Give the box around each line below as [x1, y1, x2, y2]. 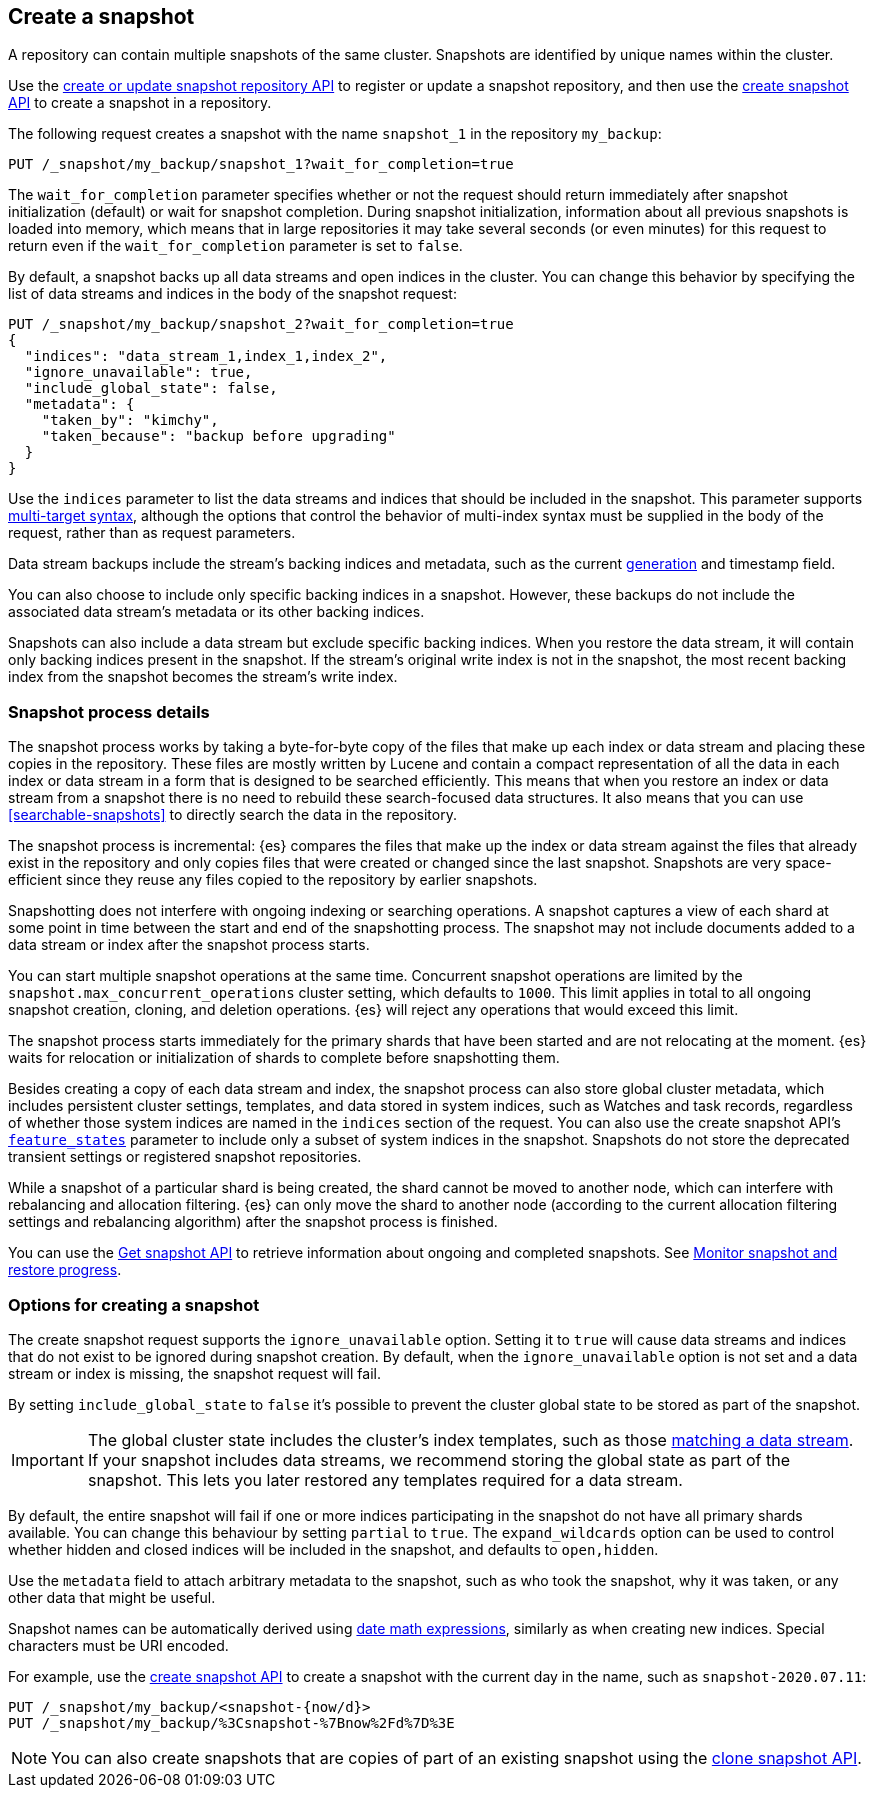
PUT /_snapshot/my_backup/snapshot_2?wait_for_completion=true [8, 316, 514, 333]
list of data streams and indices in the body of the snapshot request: [8, 285, 457, 303]
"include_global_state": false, [24, 380, 278, 397]
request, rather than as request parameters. [8, 524, 296, 542]
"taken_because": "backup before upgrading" [41, 428, 396, 445]
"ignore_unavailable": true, [24, 364, 253, 381]
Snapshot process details [8, 701, 210, 722]
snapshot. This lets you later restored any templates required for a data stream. [87, 1469, 683, 1490]
